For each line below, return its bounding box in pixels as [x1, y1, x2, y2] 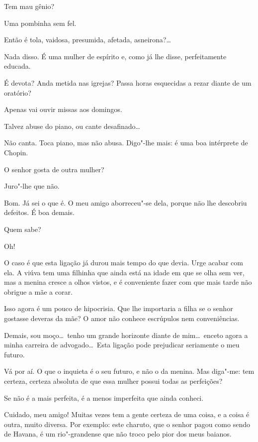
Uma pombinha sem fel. [4, 17, 77, 28]
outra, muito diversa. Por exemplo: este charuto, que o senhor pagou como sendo [4, 419, 250, 429]
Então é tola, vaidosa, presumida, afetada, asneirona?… [4, 34, 171, 45]
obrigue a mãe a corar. [4, 286, 73, 297]
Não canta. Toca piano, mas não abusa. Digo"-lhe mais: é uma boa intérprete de [4, 137, 248, 148]
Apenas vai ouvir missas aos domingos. [4, 104, 122, 114]
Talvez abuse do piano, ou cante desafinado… [4, 120, 140, 131]
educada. [4, 61, 31, 71]
